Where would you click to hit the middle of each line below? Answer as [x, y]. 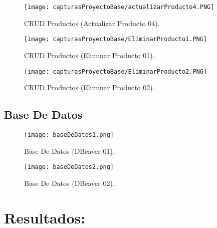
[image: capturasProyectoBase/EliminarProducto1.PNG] [116, 39]
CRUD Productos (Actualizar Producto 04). [92, 23]
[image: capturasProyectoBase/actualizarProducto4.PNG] [119, 7]
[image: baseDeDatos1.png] [69, 135]
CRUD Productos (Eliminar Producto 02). [89, 87]
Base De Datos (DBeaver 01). [69, 151]
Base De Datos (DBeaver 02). [69, 183]
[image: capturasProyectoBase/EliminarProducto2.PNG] [116, 71]
